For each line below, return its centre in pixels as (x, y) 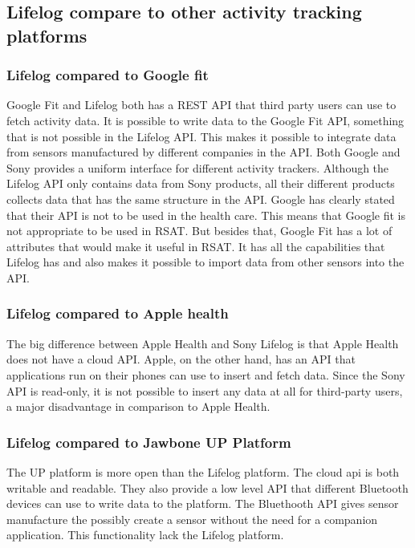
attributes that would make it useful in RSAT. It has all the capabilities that (196, 246)
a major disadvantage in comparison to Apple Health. (138, 406)
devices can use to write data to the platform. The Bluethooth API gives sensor (203, 503)
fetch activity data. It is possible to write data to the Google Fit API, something (205, 120)
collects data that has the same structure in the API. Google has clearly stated (201, 199)
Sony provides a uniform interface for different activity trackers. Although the (198, 167)
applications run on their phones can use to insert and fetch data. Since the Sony (206, 374)
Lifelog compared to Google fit (108, 75)
